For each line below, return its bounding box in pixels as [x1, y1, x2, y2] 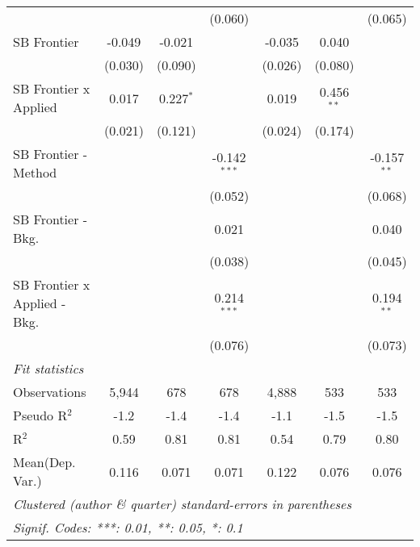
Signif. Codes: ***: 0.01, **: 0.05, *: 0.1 [13, 518, 243, 537]
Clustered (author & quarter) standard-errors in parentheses [13, 495, 351, 513]
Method [13, 163, 57, 182]
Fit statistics [13, 359, 84, 378]
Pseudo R [13, 406, 68, 424]
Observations [13, 382, 86, 401]
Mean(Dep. [13, 453, 76, 471]
